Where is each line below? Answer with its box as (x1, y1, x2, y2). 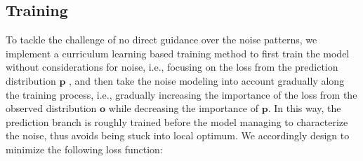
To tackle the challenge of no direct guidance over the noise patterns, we (6, 32, 317, 47)
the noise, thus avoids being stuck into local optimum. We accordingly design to (6, 128, 350, 143)
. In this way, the (268, 101, 341, 115)
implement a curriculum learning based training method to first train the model (6, 45, 350, 60)
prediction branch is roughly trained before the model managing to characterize (6, 114, 348, 129)
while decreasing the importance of (108, 101, 259, 115)
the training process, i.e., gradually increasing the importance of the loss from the (6, 87, 357, 101)
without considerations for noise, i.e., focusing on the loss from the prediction (6, 59, 338, 74)
